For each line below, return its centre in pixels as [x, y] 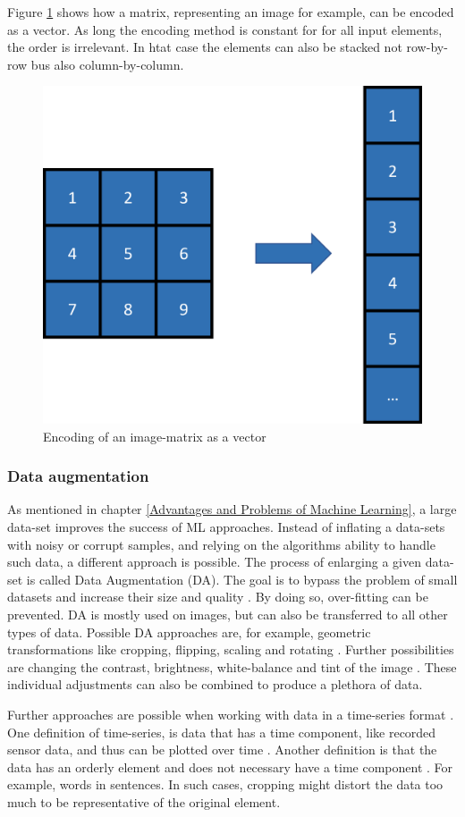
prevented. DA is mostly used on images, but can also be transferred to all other [228, 614]
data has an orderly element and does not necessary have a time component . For [230, 766]
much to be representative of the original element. [144, 801]
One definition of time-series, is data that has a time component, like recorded [222, 732]
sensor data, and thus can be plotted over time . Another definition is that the [222, 750]
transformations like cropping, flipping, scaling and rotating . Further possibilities [231, 649]
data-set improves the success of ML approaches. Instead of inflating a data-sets [226, 526]
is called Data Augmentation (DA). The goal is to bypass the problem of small [242, 579]
